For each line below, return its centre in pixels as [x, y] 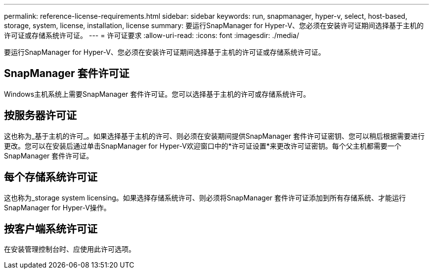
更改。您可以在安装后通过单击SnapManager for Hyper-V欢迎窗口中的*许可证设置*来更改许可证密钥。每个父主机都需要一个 [203, 146]
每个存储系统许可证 [51, 177]
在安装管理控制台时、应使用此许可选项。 [70, 249]
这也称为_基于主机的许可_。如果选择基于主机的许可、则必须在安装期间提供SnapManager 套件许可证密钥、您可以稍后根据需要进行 [215, 136]
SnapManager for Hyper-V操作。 [57, 207]
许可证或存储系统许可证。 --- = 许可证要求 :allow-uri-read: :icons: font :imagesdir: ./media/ [152, 35]
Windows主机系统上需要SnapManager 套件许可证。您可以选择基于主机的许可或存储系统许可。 [157, 94]
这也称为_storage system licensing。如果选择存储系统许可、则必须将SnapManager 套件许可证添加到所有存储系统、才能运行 [205, 197]
